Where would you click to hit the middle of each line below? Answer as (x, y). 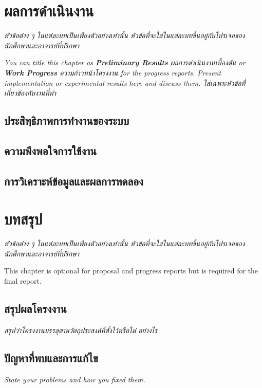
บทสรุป (23, 219)
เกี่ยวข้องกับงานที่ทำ (30, 93)
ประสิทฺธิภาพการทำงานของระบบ (67, 121)
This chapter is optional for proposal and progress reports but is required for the (131, 271)
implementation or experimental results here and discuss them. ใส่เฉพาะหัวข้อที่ (125, 82)
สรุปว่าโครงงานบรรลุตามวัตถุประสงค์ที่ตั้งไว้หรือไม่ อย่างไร (81, 330)
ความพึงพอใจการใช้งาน (50, 150)
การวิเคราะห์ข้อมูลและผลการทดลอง (74, 181)
